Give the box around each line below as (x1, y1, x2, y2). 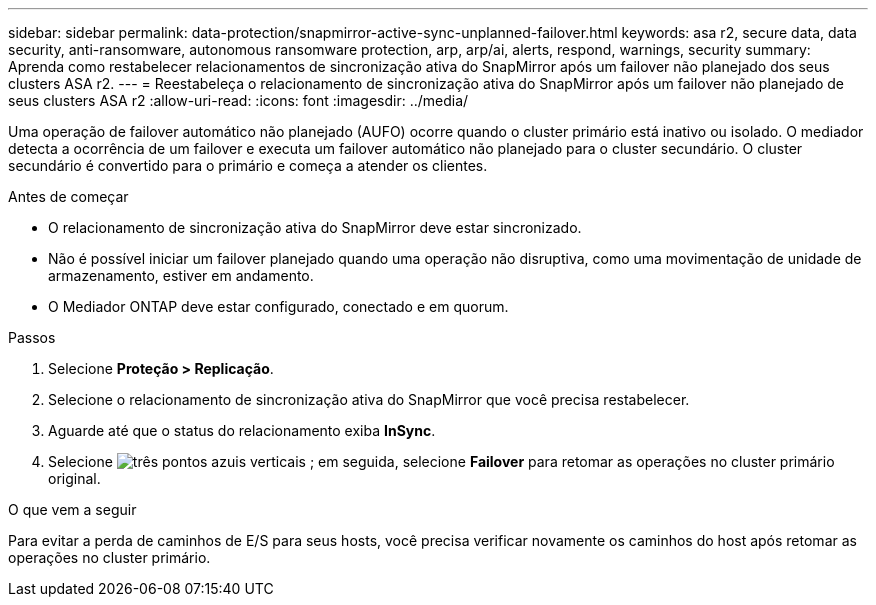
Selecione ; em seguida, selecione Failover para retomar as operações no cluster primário (48, 453, 835, 470)
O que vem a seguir (8, 501, 137, 518)
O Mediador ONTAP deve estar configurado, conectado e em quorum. (48, 298, 509, 315)
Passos (8, 329, 56, 346)
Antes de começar (8, 188, 129, 205)
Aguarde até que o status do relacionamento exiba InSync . (48, 422, 436, 439)
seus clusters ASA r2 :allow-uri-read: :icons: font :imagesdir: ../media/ (8, 92, 469, 109)
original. (48, 470, 101, 487)
